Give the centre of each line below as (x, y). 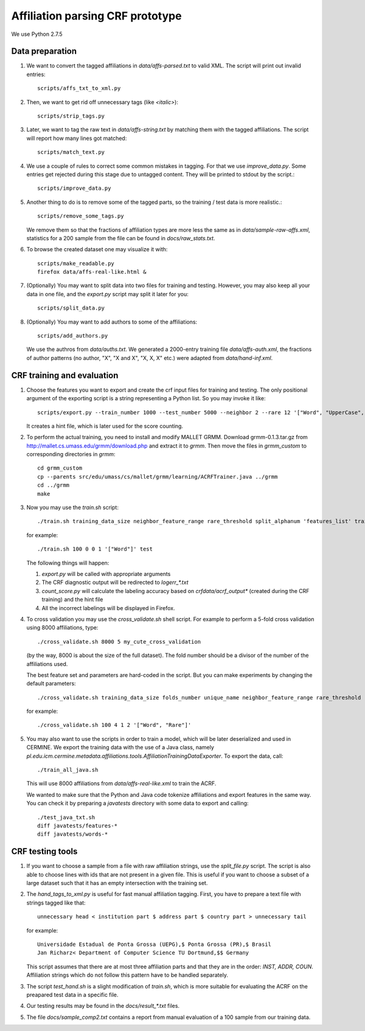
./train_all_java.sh (68, 770)
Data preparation (44, 51)
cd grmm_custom (60, 468)
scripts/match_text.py (71, 152)
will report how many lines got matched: (77, 138)
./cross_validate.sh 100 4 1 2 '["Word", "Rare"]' (114, 725)
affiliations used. (47, 664)
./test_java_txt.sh (66, 817)
